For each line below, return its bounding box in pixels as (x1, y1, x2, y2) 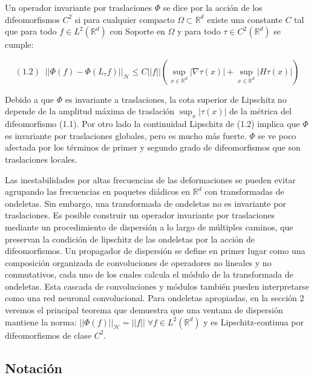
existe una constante (207, 13, 283, 25)
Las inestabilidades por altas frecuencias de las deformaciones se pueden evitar (5, 173, 296, 186)
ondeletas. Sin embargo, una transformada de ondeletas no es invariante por (5, 197, 286, 209)
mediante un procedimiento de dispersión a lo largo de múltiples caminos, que (5, 220, 293, 233)
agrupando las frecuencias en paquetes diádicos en (5, 185, 191, 198)
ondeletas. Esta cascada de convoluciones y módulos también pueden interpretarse (5, 279, 309, 292)
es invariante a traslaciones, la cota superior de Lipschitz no (65, 93, 287, 105)
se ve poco (258, 129, 296, 142)
